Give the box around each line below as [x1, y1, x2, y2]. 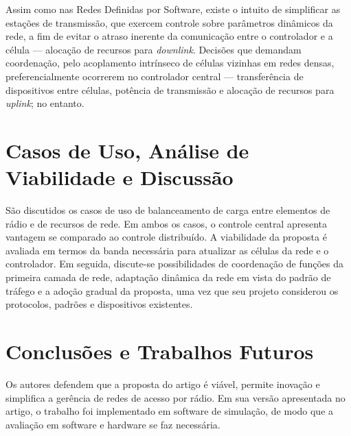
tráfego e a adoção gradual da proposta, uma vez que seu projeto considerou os [5, 283, 339, 298]
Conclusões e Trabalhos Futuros [5, 337, 314, 365]
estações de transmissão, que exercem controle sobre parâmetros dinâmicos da [5, 15, 333, 29]
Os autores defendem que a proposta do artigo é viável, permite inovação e [5, 376, 320, 391]
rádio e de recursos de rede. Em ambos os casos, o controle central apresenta [5, 216, 327, 230]
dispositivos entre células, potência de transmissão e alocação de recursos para [5, 82, 335, 97]
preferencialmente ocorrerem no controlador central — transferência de [5, 69, 304, 83]
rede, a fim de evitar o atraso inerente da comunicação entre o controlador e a [5, 29, 333, 43]
